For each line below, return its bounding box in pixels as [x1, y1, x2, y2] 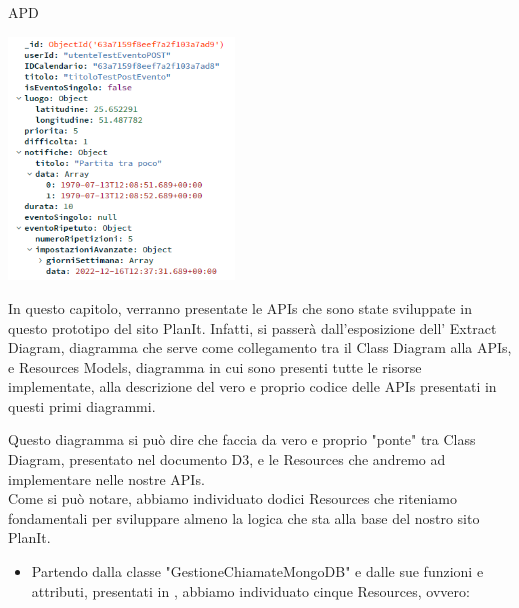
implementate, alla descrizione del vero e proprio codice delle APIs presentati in [8, 376, 497, 397]
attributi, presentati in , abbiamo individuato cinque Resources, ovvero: [31, 580, 470, 601]
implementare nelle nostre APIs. [8, 468, 205, 489]
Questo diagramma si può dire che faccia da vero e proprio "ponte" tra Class [8, 429, 476, 450]
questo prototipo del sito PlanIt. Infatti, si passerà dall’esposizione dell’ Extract [8, 317, 497, 338]
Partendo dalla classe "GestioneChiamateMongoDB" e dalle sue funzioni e [31, 561, 484, 582]
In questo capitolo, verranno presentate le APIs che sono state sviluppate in [8, 297, 472, 318]
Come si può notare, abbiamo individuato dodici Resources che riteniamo [8, 488, 457, 509]
